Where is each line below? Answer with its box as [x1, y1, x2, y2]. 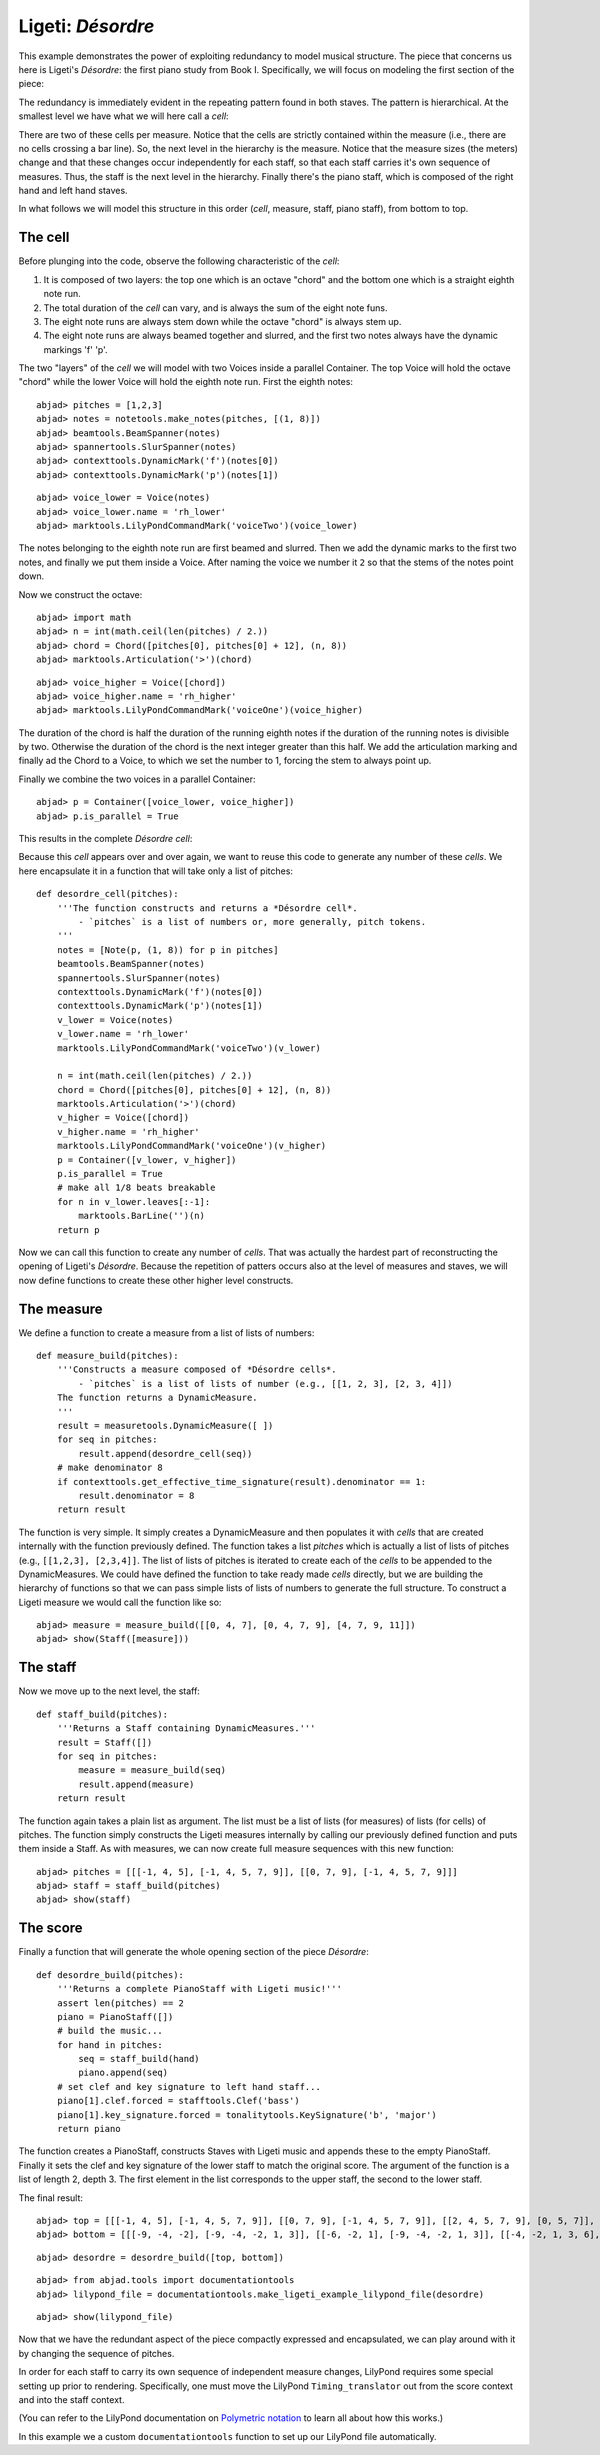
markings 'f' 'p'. [43, 343, 109, 355]
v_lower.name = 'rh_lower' [56, 1028, 190, 1040]
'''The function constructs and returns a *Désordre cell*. [56, 902, 359, 914]
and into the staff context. [18, 2393, 125, 2405]
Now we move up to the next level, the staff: [18, 1685, 200, 1697]
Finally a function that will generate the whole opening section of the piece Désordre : [18, 1946, 369, 1958]
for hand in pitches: [56, 2039, 164, 2050]
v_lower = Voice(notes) [56, 1014, 174, 1025]
